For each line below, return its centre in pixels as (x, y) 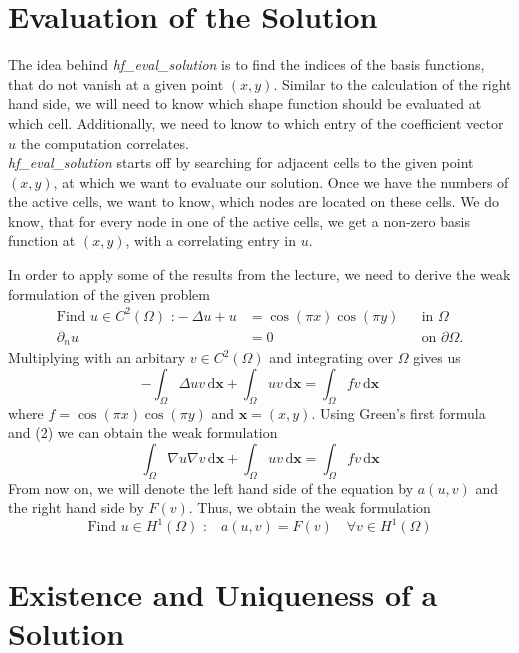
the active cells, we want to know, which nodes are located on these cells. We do (254, 201)
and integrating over (331, 357)
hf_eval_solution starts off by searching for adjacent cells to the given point (241, 162)
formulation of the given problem (109, 293)
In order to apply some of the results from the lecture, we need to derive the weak (259, 274)
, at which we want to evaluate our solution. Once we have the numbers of (281, 181)
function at (42, 240)
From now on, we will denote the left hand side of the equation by (211, 487)
